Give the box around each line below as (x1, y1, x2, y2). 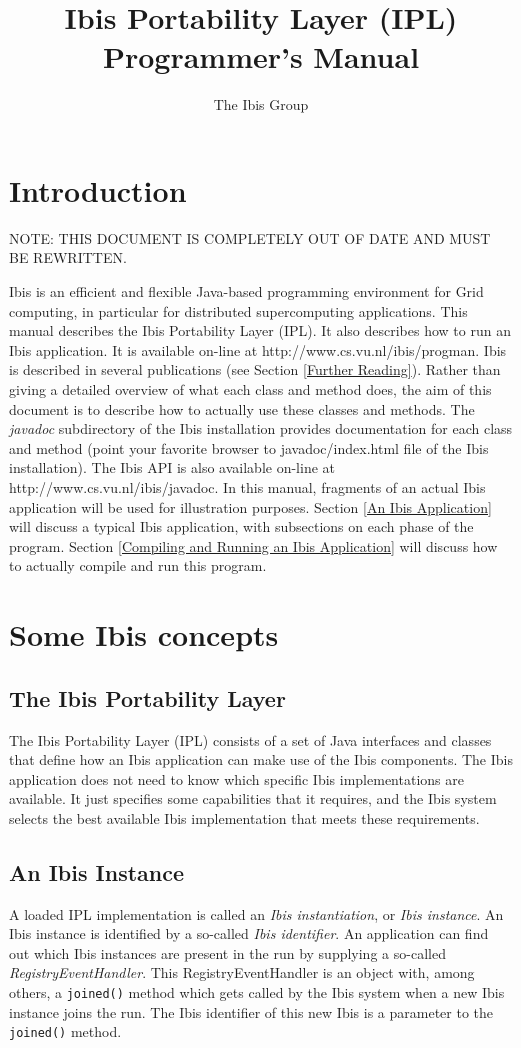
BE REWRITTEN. (9, 247, 127, 268)
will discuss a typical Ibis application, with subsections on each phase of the (9, 516, 474, 537)
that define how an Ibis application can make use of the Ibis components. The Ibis (9, 749, 513, 770)
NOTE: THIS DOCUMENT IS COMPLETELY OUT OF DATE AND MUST (9, 227, 491, 248)
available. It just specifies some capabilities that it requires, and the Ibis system (9, 788, 497, 809)
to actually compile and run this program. (9, 555, 267, 576)
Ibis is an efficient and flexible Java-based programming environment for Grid (9, 281, 484, 302)
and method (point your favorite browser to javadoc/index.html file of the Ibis (9, 437, 489, 458)
